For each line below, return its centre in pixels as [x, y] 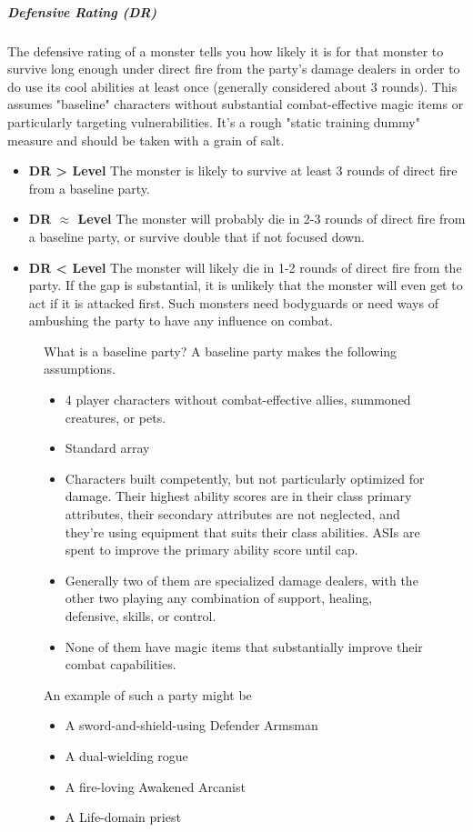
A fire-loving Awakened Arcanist [155, 786]
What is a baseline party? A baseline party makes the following [221, 351]
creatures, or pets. [116, 417]
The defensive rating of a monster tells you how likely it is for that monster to [226, 50]
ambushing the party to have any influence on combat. [181, 321]
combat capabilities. [121, 664]
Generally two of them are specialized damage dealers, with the [242, 580]
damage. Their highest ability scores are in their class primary [238, 496]
